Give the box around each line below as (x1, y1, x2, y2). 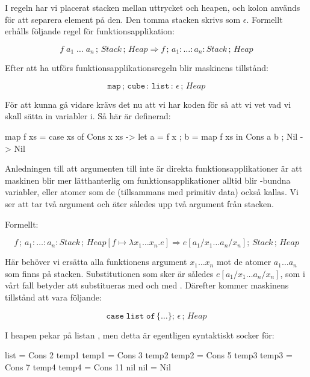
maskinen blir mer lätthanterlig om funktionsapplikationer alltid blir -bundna (5, 173, 291, 186)
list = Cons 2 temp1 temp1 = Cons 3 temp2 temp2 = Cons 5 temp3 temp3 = (5, 349, 293, 361)
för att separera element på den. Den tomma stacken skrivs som (5, 13, 241, 25)
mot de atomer (216, 255, 271, 268)
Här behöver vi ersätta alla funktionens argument (5, 255, 187, 268)
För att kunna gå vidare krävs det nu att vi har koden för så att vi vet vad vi (5, 98, 291, 110)
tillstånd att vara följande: (5, 290, 102, 303)
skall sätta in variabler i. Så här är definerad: (5, 110, 171, 122)
